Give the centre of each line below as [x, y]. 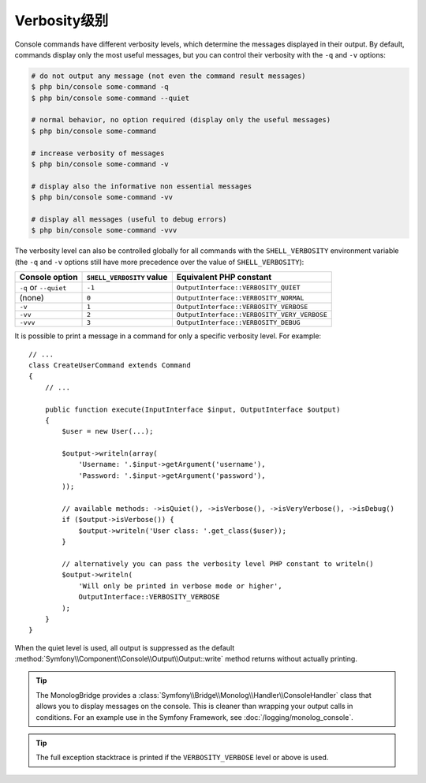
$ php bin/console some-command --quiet [110, 98]
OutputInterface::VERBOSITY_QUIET [238, 287]
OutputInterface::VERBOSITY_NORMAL [240, 298]
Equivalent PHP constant [224, 278]
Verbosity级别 [62, 21]
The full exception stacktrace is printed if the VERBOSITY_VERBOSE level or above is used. [182, 758]
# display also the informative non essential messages [142, 186]
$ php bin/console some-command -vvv [104, 230]
